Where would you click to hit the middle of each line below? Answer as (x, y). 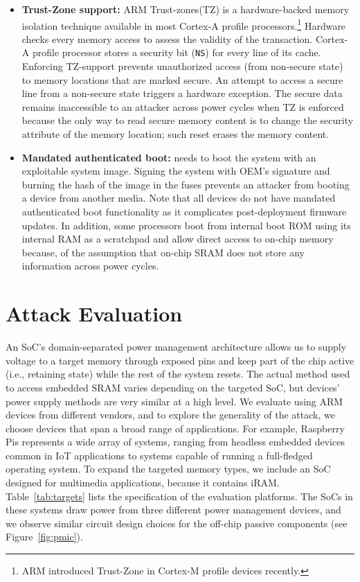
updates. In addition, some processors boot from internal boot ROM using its (186, 225)
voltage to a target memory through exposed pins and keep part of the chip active (180, 360)
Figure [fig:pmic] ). (44, 537)
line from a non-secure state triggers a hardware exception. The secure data (182, 93)
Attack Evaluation (94, 314)
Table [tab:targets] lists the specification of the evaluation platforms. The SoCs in (179, 496)
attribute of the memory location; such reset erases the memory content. (175, 134)
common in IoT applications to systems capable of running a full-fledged (159, 455)
